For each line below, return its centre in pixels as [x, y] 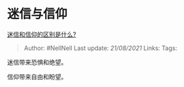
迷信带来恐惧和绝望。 [37, 62]
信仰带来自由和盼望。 [37, 77]
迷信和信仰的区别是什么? [42, 34]
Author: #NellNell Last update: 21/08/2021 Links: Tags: [101, 48]
